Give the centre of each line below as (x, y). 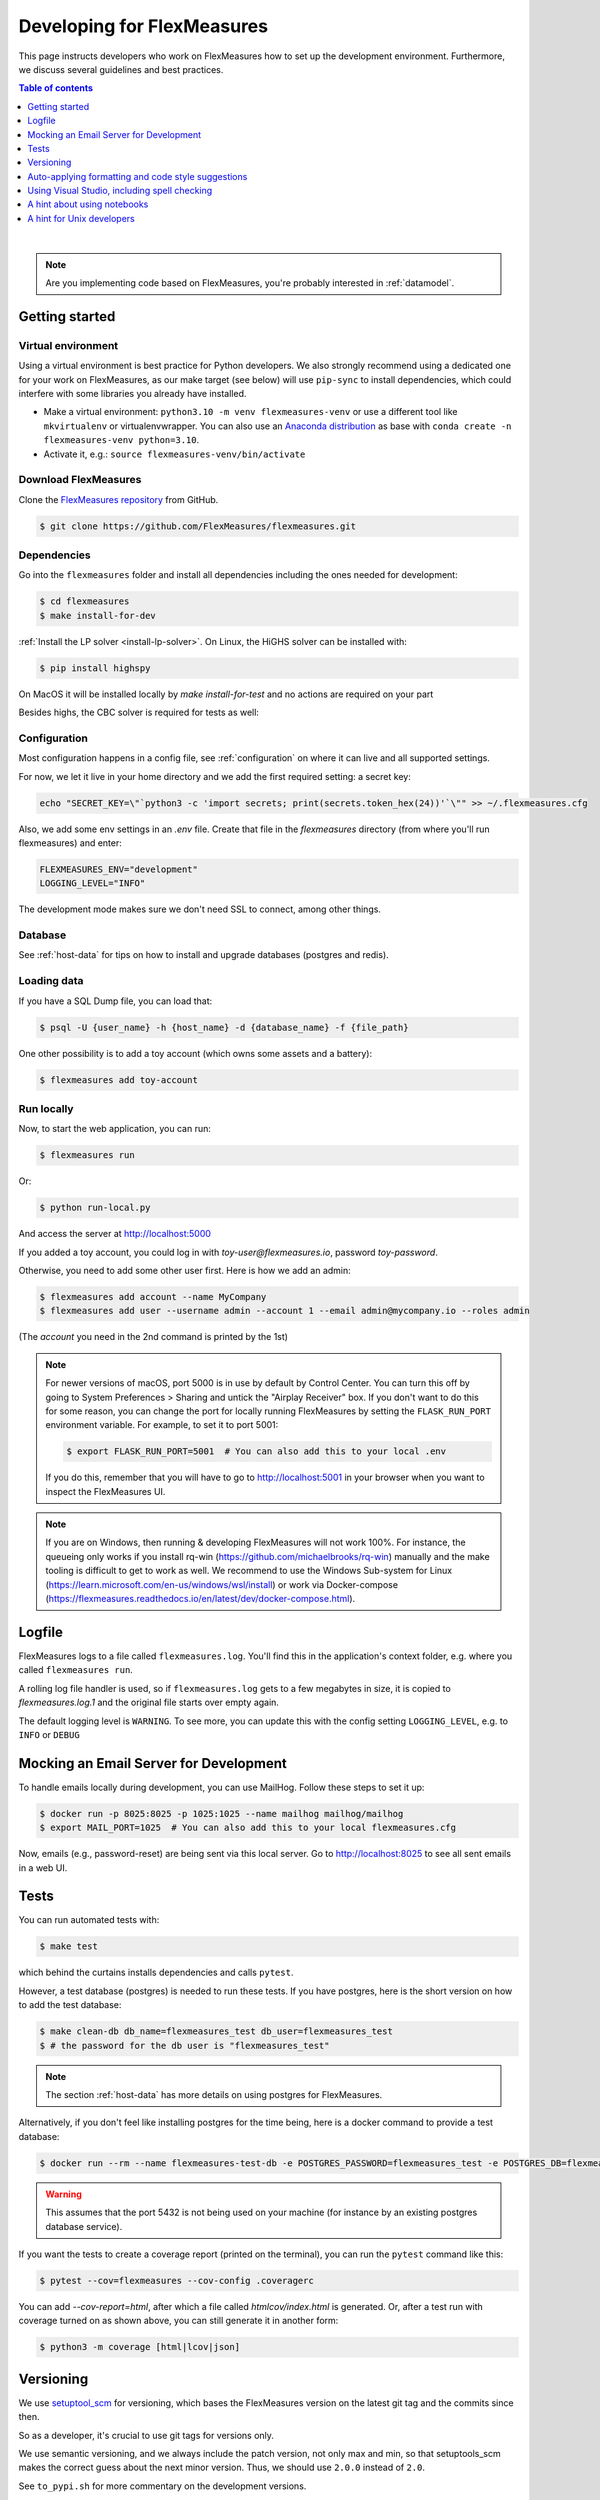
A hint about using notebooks (88, 204)
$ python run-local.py (95, 1208)
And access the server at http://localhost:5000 (115, 1234)
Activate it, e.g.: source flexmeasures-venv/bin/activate (174, 454)
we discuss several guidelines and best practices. (121, 69)
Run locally (46, 1108)
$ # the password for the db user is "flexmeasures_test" (184, 2045)
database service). (84, 2226)
